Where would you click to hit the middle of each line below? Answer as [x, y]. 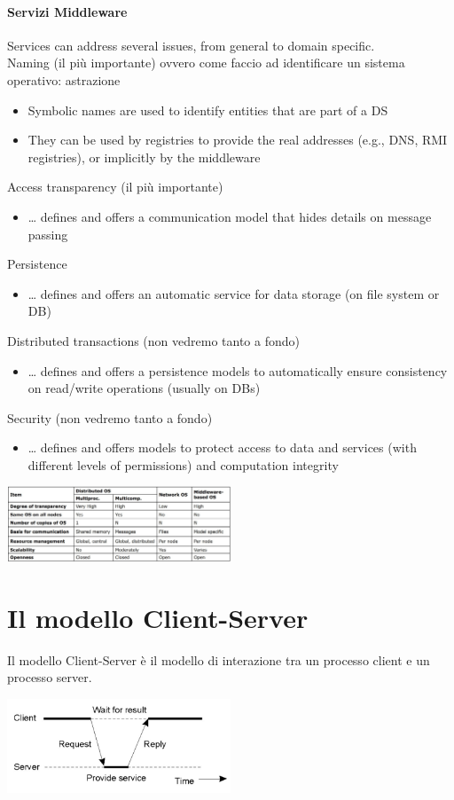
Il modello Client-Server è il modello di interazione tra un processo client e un [219, 659]
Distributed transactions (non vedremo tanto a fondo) [153, 340]
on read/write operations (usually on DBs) [144, 388]
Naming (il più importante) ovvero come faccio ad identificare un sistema [206, 63]
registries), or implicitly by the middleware [144, 157]
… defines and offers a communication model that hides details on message [230, 216]
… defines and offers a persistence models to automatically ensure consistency [238, 370]
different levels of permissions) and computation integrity [183, 464]
